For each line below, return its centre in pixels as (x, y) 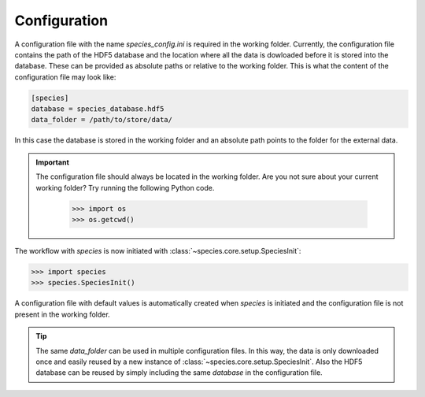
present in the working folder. (62, 314)
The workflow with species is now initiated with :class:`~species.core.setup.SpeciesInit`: (158, 251)
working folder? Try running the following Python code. (125, 187)
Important (53, 162)
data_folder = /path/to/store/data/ (102, 120)
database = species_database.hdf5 (98, 109)
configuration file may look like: (65, 77)
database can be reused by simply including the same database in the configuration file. (179, 373)
